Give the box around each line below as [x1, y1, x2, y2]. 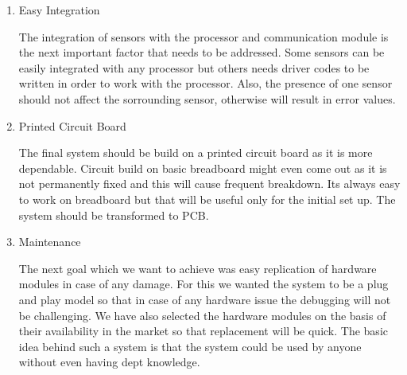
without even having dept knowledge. [18, 354, 200, 370]
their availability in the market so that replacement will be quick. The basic [18, 322, 388, 339]
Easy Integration [18, 2, 100, 18]
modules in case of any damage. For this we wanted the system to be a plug [18, 275, 389, 292]
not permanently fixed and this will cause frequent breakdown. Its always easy [18, 175, 401, 192]
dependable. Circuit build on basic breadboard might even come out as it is [18, 159, 387, 176]
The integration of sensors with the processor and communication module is [18, 28, 389, 45]
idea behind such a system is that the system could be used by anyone [18, 338, 362, 354]
